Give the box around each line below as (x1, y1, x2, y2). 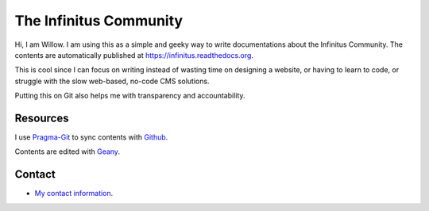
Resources (14, 111, 69, 125)
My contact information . (34, 189, 114, 198)
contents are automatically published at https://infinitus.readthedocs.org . (14, 50, 254, 59)
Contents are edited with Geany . (14, 147, 121, 156)
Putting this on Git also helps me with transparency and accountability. (14, 91, 245, 101)
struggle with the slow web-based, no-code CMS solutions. (14, 76, 210, 86)
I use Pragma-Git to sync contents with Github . (14, 132, 168, 142)
